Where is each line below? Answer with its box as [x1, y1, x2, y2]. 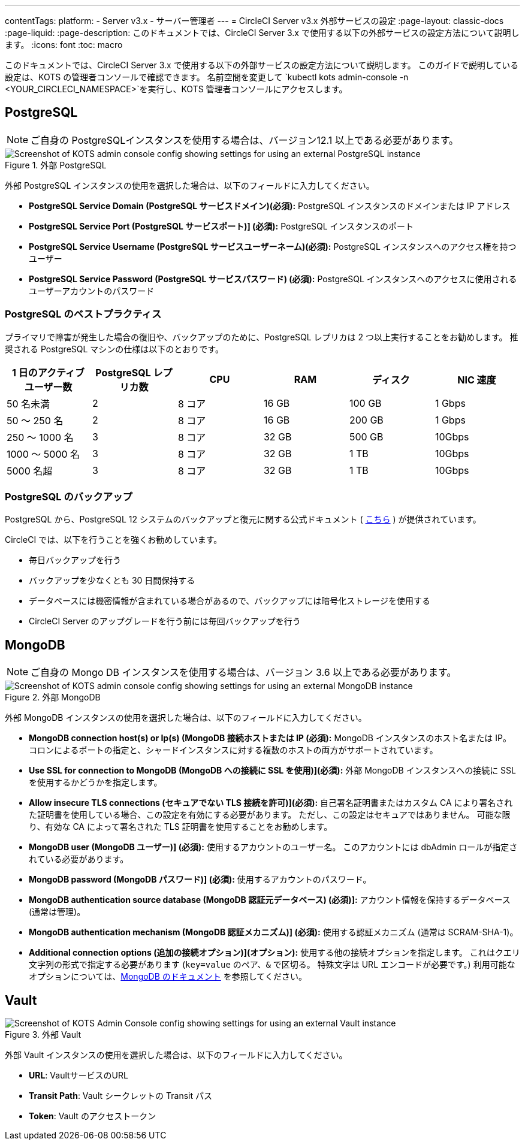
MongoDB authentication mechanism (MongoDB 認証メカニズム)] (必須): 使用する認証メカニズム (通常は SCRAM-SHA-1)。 [29, 927, 518, 938]
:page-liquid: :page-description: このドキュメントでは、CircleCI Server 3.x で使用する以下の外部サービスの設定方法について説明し [5, 28, 520, 38]
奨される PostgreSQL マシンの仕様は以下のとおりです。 [5, 343, 224, 354]
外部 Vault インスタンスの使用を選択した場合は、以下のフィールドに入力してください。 [5, 1050, 348, 1061]
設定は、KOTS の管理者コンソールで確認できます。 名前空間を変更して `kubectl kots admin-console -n [5, 72, 409, 82]
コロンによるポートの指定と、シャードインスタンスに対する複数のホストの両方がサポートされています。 [29, 745, 438, 756]
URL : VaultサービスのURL [29, 1070, 128, 1081]
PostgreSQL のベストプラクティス [5, 308, 162, 321]
